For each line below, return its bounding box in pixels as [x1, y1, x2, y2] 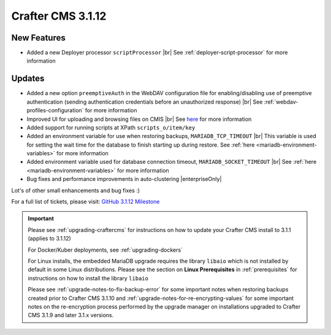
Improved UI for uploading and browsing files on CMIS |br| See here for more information [26, 115, 252, 123]
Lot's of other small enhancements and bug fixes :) [11, 187, 140, 194]
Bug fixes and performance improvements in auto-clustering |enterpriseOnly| [26, 175, 222, 183]
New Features [11, 33, 66, 43]
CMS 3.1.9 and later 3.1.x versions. [28, 312, 114, 319]
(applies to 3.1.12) [28, 235, 72, 242]
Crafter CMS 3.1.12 [11, 9, 107, 23]
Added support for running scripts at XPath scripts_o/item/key [26, 123, 196, 131]
